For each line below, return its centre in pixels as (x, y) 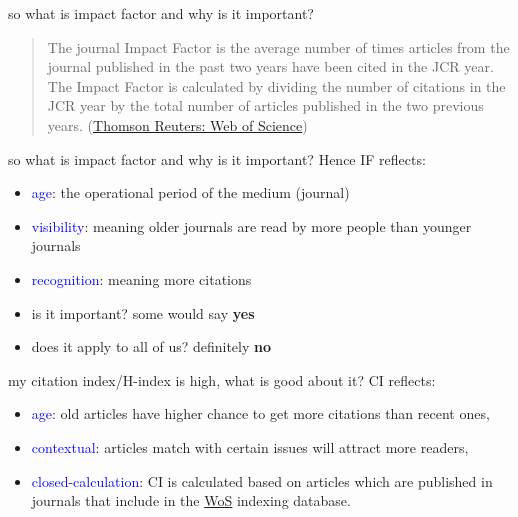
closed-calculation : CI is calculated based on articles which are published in (262, 480)
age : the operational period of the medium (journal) (190, 192)
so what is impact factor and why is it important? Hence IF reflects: (217, 158)
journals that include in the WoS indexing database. (191, 500)
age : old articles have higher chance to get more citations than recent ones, (260, 413)
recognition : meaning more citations (141, 278)
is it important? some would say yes (143, 312)
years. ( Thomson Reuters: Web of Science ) (177, 124)
